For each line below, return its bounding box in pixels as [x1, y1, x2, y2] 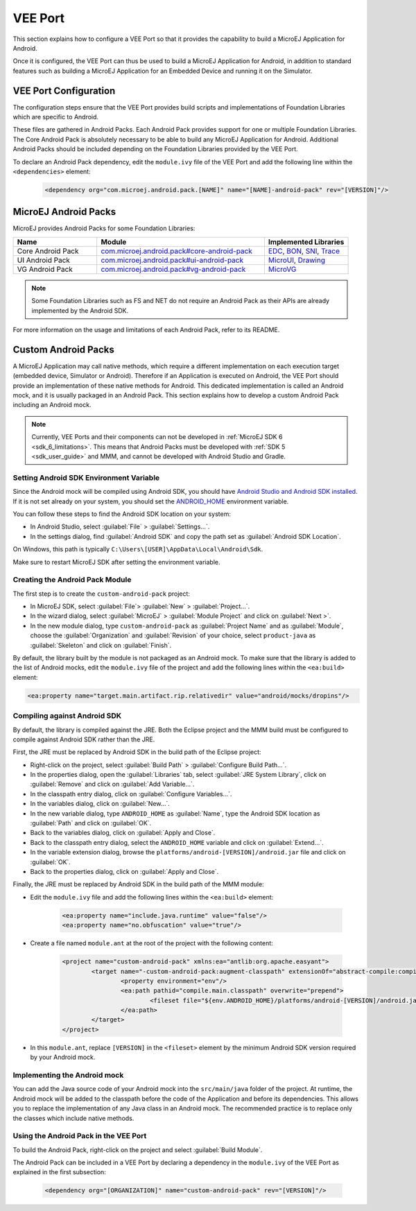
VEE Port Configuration [12, 85, 116, 96]
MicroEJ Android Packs [12, 206, 116, 218]
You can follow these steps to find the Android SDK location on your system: [12, 510, 232, 518]
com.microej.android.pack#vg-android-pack [101, 264, 246, 274]
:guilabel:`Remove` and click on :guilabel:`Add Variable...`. [30, 780, 195, 789]
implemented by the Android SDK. [31, 306, 129, 315]
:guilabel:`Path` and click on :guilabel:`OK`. [30, 819, 152, 827]
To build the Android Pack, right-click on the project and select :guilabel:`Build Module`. [12, 1145, 263, 1154]
